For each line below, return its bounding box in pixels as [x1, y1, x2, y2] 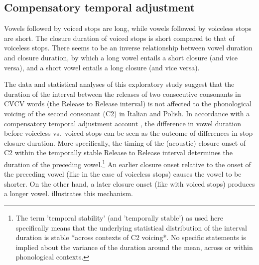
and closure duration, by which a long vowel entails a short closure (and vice [4, 52, 238, 62]
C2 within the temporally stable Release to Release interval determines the [4, 147, 233, 158]
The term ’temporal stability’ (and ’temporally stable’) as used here [15, 212, 223, 223]
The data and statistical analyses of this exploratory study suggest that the [4, 79, 235, 89]
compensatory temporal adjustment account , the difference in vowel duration [4, 118, 241, 128]
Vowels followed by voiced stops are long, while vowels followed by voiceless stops [4, 23, 252, 33]
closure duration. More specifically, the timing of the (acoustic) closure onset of [4, 137, 246, 148]
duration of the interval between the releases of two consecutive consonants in [4, 88, 241, 99]
